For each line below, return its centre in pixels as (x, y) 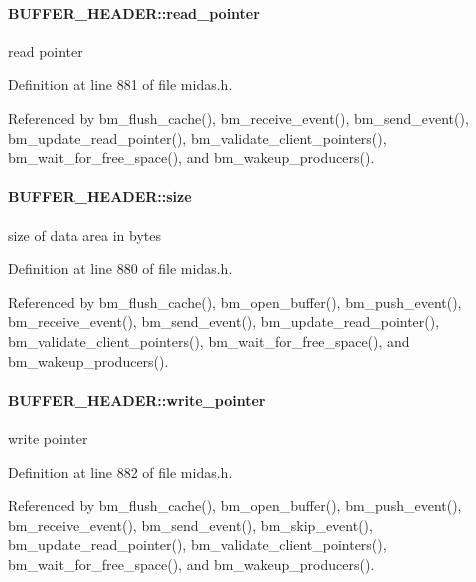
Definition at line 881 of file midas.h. (120, 84)
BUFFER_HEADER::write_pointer (137, 399)
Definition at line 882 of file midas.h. (120, 471)
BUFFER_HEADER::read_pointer (134, 12)
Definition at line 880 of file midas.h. (120, 268)
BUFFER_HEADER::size (100, 196)
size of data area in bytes (85, 234)
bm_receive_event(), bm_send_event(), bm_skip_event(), (190, 524)
